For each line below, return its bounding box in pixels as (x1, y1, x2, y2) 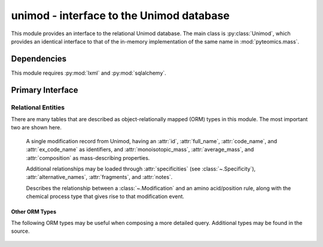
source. (11, 227, 30, 234)
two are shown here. (11, 124, 62, 131)
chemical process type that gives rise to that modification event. (26, 193, 185, 200)
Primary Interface (11, 85, 78, 95)
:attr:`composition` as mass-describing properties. (26, 154, 150, 161)
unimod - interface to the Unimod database (11, 9, 230, 22)
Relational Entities (11, 103, 65, 112)
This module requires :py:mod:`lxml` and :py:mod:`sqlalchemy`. (11, 69, 167, 76)
